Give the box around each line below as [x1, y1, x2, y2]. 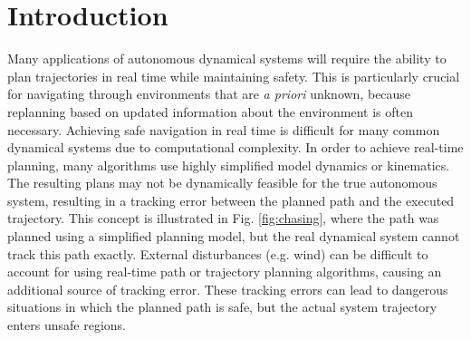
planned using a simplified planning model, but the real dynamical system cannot [7, 227, 460, 246]
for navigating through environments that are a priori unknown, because [7, 84, 411, 103]
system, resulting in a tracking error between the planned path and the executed [7, 190, 455, 209]
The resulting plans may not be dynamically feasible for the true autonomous [7, 173, 437, 192]
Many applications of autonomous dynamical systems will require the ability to [7, 49, 447, 68]
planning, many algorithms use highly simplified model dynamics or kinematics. [7, 155, 450, 174]
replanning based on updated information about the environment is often [7, 102, 413, 121]
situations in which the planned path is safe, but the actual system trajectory [7, 297, 437, 316]
